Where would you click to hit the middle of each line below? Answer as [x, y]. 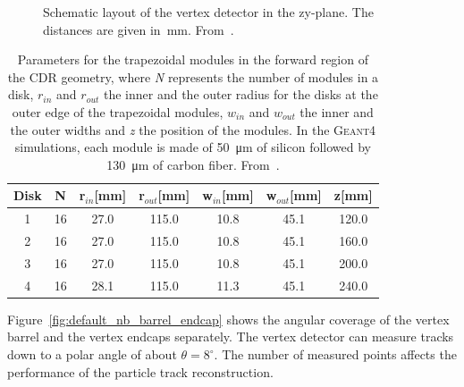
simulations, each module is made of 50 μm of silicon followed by [193, 147]
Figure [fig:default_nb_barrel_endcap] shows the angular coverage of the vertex [228, 319]
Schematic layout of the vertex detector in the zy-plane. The [208, 12]
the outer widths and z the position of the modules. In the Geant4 [193, 129]
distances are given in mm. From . [139, 29]
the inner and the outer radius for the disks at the [241, 94]
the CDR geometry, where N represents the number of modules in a [193, 76]
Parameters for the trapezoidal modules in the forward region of [193, 59]
